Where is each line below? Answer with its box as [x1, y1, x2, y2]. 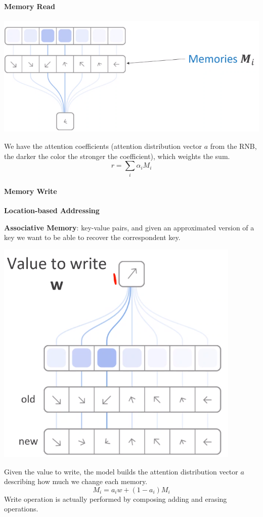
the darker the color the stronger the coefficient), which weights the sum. [4, 150, 230, 161]
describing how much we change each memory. [4, 476, 148, 487]
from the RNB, [210, 140, 257, 151]
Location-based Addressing [4, 205, 100, 216]
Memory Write [4, 186, 57, 196]
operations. [4, 503, 38, 514]
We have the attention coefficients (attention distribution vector [4, 140, 202, 151]
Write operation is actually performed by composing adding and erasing [4, 493, 227, 504]
